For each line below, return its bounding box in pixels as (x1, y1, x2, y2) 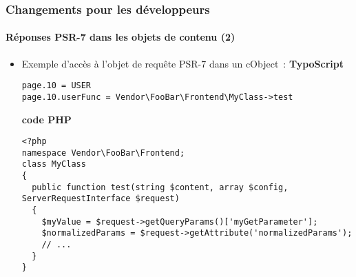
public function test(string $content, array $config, (32, 182, 289, 192)
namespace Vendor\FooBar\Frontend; (21, 147, 185, 158)
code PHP (21, 112, 72, 126)
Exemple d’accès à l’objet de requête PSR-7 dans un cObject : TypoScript (21, 56, 344, 70)
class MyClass (21, 159, 86, 170)
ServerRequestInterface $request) (21, 194, 180, 204)
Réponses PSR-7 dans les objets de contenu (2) (6, 30, 235, 44)
